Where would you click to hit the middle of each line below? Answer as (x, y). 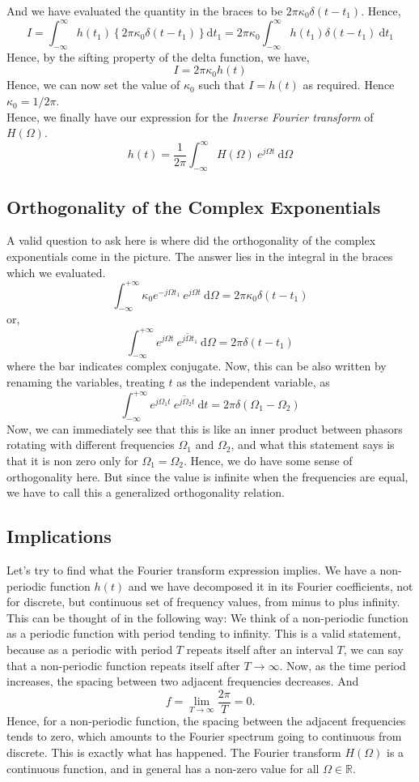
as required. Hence (349, 85)
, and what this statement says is (313, 444)
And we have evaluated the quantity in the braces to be (145, 11)
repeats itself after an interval (260, 649)
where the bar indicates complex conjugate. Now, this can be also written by (197, 366)
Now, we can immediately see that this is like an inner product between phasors (205, 428)
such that (222, 85)
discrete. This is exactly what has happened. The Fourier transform (174, 752)
